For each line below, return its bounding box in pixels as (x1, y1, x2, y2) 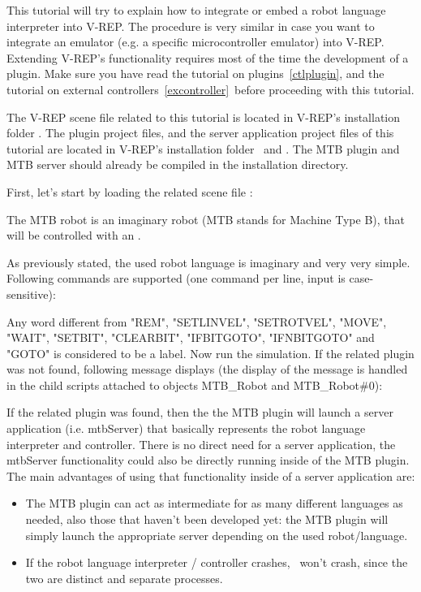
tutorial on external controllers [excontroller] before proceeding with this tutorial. (6, 80, 415, 97)
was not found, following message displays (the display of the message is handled (6, 361, 408, 378)
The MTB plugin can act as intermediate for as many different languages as (25, 495, 403, 512)
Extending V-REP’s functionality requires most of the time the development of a (6, 49, 409, 66)
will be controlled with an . (6, 227, 141, 244)
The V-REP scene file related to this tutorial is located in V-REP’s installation (6, 108, 401, 125)
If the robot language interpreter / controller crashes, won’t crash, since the (25, 554, 408, 571)
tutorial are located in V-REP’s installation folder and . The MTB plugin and (6, 140, 400, 157)
